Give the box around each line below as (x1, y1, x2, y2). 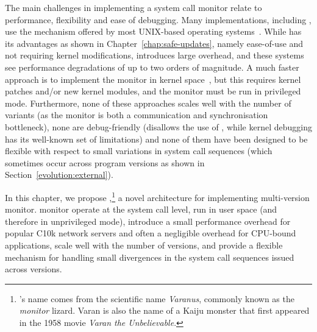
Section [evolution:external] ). (5, 168, 113, 181)
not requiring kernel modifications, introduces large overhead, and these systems (5, 49, 304, 62)
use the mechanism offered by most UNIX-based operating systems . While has (5, 25, 302, 38)
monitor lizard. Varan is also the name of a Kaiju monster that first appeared (19, 304, 310, 317)
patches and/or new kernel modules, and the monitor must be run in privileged (5, 85, 301, 97)
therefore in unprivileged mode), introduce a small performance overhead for (5, 214, 291, 227)
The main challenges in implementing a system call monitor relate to (5, 1, 262, 13)
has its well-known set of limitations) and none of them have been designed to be (5, 132, 308, 145)
